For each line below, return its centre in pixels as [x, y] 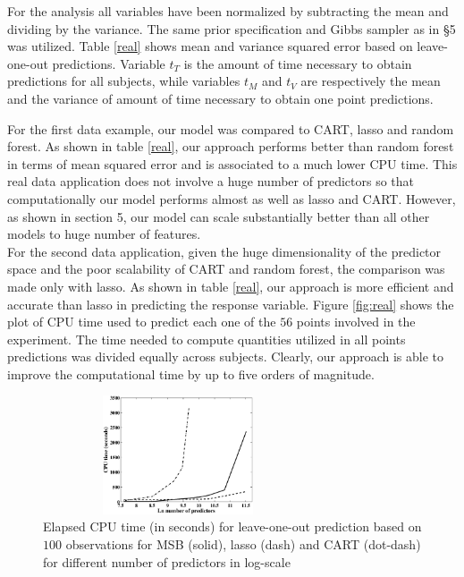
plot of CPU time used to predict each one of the [142, 322]
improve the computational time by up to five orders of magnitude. [191, 373]
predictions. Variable [109, 63]
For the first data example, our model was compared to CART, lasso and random [231, 128]
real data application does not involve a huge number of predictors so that [211, 181]
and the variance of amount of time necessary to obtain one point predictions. [220, 98]
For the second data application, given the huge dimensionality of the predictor [224, 251]
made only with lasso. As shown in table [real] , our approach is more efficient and [231, 286]
